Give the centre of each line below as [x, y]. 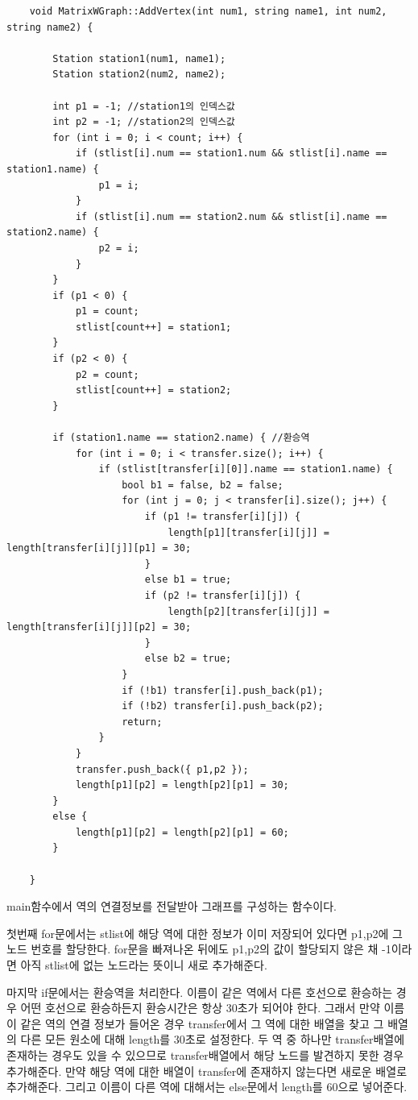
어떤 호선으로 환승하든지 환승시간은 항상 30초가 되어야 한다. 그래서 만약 [200, 1008]
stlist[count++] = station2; [153, 390]
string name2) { [50, 27]
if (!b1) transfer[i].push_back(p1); [223, 690]
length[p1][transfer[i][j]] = [248, 532]
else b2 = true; [188, 659]
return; [142, 722]
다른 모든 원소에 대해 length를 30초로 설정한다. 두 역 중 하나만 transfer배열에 [213, 1039]
